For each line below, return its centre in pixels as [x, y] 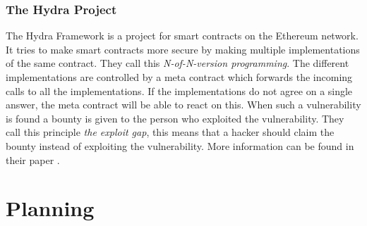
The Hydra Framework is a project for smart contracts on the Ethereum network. [182, 36]
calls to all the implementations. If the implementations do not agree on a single [179, 90]
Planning [50, 208]
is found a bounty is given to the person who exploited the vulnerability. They [175, 118]
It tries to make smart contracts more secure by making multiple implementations [183, 49]
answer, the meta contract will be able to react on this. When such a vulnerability [183, 105]
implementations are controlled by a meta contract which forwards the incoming [179, 77]
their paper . [33, 159]
